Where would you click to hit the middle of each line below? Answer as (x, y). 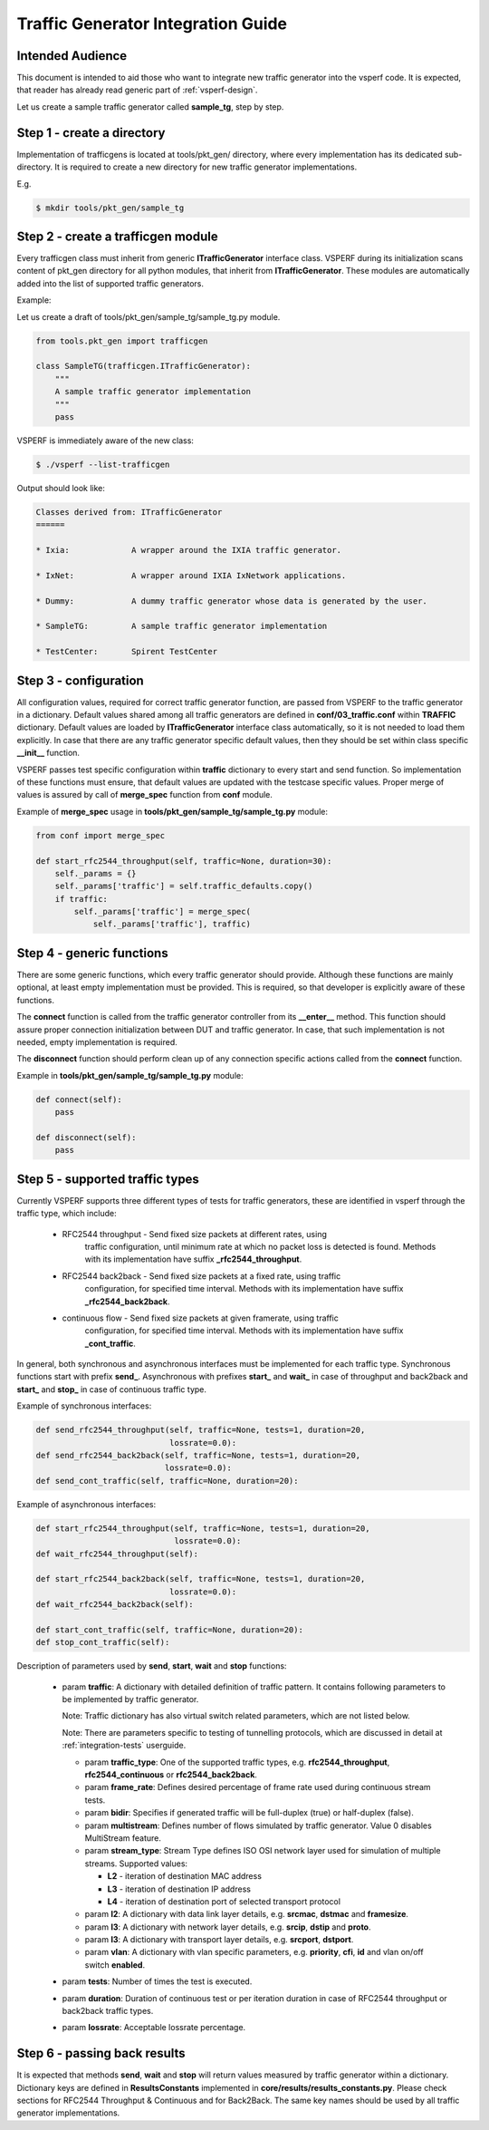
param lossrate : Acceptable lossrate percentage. (154, 2028)
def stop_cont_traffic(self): (103, 1642)
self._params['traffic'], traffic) (172, 924)
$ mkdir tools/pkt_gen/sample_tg (110, 208)
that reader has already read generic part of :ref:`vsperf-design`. (137, 90)
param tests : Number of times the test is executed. (157, 1981)
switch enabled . (115, 1965)
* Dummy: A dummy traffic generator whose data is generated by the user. (231, 601)
